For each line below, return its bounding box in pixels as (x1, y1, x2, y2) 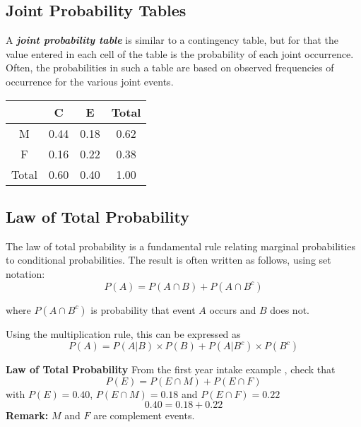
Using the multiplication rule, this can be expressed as (6, 326, 241, 341)
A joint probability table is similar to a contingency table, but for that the (6, 33, 338, 47)
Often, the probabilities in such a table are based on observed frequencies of (6, 60, 334, 75)
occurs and (209, 302, 256, 317)
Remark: (6, 408, 49, 423)
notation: (6, 266, 45, 281)
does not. (270, 302, 309, 317)
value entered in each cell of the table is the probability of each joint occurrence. (6, 46, 354, 61)
